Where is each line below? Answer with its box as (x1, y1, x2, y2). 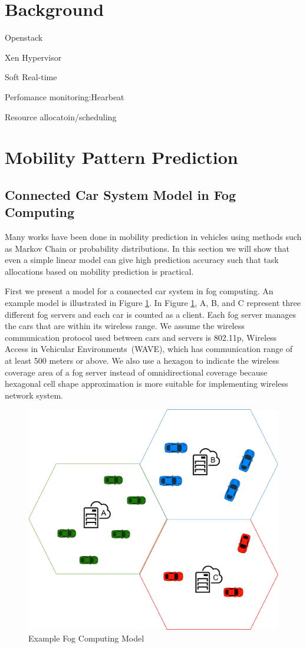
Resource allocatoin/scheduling (5, 110, 117, 123)
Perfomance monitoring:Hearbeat (5, 90, 124, 103)
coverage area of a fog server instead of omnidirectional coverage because (5, 366, 268, 378)
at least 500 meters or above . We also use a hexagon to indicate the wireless (5, 354, 279, 366)
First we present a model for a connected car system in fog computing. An (5, 285, 274, 297)
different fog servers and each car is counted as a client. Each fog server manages (5, 308, 296, 320)
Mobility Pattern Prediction (5, 145, 238, 169)
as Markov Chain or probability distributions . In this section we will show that (5, 242, 289, 254)
